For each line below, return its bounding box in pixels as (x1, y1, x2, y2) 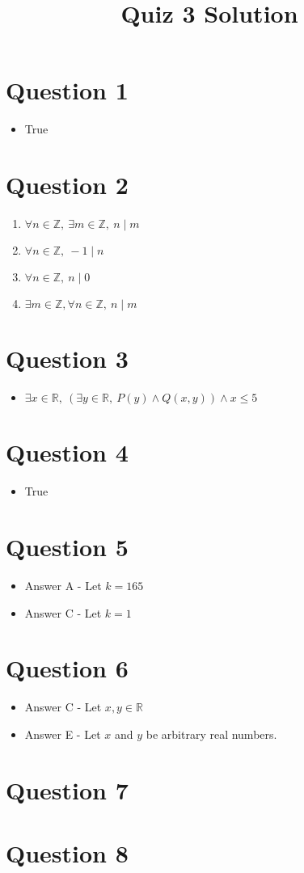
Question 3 (6, 342, 129, 375)
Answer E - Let (24, 725, 101, 742)
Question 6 (6, 652, 129, 685)
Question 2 (6, 168, 129, 201)
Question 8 (6, 837, 129, 870)
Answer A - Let (24, 577, 102, 593)
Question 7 (6, 773, 129, 806)
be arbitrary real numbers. (146, 725, 277, 742)
